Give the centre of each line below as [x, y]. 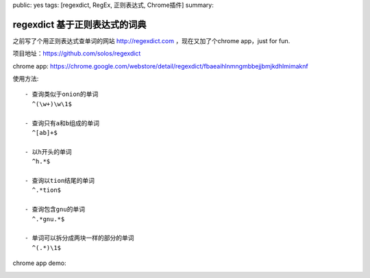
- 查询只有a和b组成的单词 [62, 123]
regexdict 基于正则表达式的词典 [79, 24]
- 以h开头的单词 [48, 152]
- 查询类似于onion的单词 [62, 94]
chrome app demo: [39, 263]
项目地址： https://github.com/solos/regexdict [77, 53]
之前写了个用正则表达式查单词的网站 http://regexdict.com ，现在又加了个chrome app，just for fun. [151, 40]
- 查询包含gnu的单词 [55, 210]
